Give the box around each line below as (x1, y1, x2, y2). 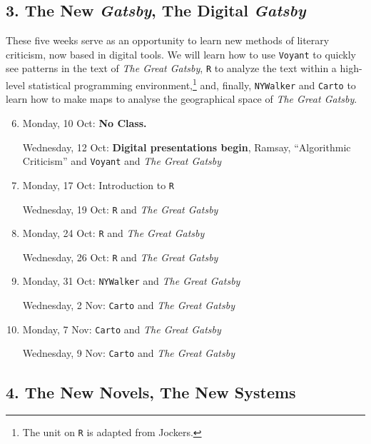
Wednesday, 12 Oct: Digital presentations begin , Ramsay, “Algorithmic (22, 139, 351, 154)
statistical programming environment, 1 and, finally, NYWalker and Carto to (28, 76, 356, 92)
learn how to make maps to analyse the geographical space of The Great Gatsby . (6, 91, 357, 106)
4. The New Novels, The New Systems (6, 380, 296, 403)
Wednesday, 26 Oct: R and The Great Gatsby (22, 249, 218, 264)
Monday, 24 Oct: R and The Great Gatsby (22, 226, 205, 241)
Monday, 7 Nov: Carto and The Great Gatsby (22, 321, 221, 336)
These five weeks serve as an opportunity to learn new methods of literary (6, 33, 330, 48)
